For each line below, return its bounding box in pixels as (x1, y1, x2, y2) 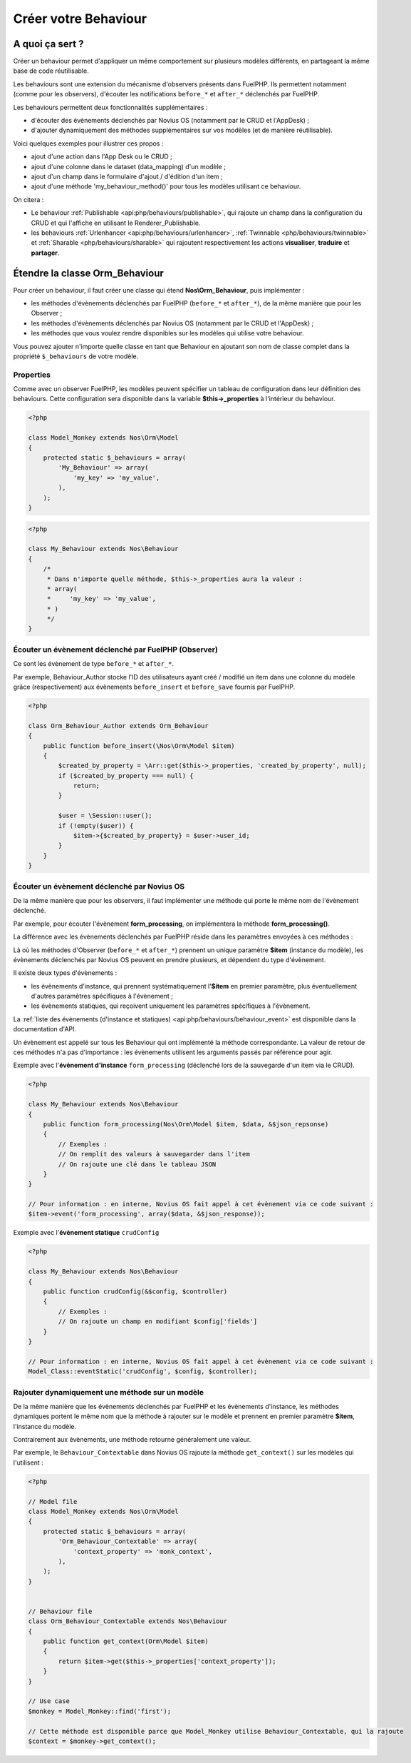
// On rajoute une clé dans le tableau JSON (58, 1160, 217, 1168)
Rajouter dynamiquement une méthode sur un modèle (13, 1387, 204, 1397)
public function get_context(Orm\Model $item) (43, 1637, 209, 1645)
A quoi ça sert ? (13, 38, 84, 50)
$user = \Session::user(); (58, 812, 152, 820)
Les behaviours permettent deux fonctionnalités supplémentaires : (13, 103, 208, 111)
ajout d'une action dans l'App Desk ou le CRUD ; (31, 152, 172, 161)
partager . (31, 248, 60, 257)
